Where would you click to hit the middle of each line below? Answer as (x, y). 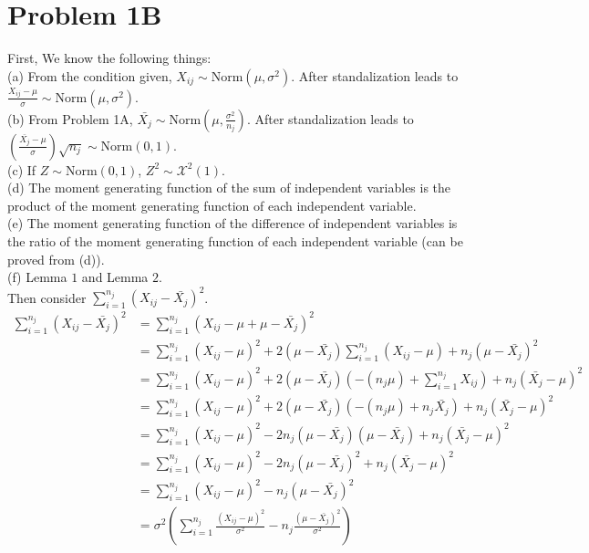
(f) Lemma (37, 277)
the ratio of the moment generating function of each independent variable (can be (235, 241)
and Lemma (115, 277)
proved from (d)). (56, 259)
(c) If (22, 169)
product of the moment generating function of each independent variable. (212, 205)
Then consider (47, 297)
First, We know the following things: (109, 58)
